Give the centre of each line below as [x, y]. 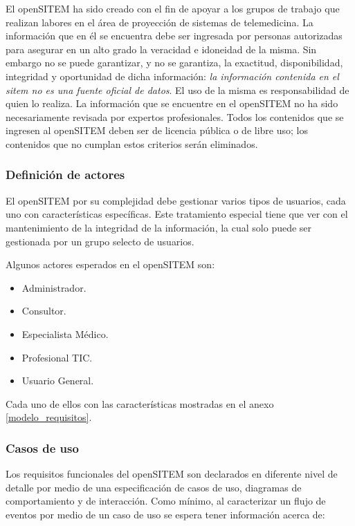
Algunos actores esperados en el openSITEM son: [110, 264]
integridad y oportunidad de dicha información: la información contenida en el [172, 76]
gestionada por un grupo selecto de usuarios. [100, 241]
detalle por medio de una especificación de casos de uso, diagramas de [154, 487]
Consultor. [44, 311]
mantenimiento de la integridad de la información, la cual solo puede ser [159, 227]
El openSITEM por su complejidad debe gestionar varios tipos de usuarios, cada [176, 200]
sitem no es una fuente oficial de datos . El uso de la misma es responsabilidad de [177, 90]
